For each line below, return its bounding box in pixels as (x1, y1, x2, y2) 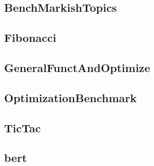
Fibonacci (4, 30, 56, 45)
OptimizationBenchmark (4, 89, 137, 105)
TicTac (4, 120, 41, 135)
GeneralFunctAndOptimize (4, 59, 150, 75)
